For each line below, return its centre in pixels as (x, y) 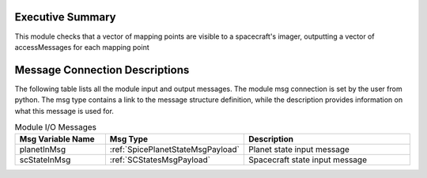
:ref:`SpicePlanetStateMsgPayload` (175, 150)
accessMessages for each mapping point (82, 47)
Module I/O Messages (56, 127)
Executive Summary (65, 17)
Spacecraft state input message (308, 160)
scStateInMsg (45, 160)
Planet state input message (299, 150)
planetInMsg (43, 150)
